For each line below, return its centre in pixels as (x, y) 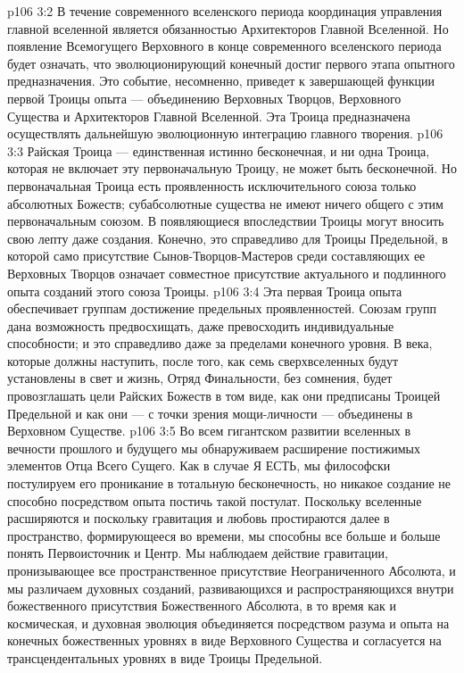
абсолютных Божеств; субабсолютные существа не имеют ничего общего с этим (225, 203)
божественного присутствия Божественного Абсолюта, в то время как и (202, 606)
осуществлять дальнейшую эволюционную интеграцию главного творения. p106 (225, 133)
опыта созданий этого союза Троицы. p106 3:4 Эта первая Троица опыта (205, 291)
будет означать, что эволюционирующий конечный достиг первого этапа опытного (231, 63)
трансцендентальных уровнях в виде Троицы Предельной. (165, 657)
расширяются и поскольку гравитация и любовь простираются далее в (199, 518)
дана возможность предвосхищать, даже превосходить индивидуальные (201, 325)
